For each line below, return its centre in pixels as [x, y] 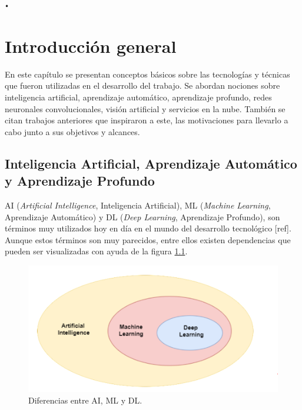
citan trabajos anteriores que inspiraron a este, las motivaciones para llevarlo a [147, 120]
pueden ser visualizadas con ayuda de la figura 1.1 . [96, 251]
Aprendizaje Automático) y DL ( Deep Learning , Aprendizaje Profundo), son [142, 216]
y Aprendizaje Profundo [80, 181]
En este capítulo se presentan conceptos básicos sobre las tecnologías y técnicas [147, 74]
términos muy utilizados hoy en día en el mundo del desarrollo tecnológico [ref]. [148, 228]
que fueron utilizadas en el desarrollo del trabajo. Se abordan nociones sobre [142, 85]
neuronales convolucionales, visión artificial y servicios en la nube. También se [145, 108]
